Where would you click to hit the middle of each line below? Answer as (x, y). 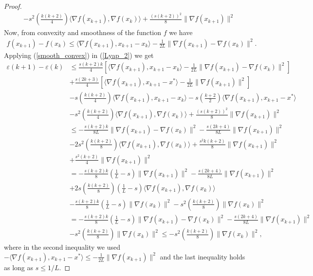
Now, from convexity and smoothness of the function (83, 32)
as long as (19, 267)
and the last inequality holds (203, 256)
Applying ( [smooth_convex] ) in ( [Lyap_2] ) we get (79, 55)
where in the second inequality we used (62, 247)
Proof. (13, 6)
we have (181, 32)
